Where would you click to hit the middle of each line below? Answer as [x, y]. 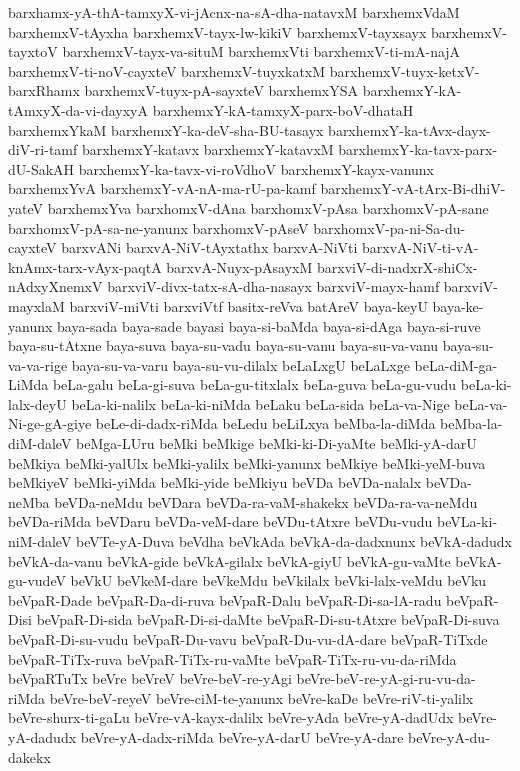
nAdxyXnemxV [55, 286]
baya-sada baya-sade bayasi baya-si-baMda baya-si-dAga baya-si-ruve [269, 325]
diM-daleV [40, 443]
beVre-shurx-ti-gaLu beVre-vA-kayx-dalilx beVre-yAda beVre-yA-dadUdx [231, 717]
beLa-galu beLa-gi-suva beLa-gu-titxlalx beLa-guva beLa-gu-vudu [254, 384]
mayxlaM [36, 305]
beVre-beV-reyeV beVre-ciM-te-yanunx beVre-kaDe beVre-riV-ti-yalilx [261, 697]
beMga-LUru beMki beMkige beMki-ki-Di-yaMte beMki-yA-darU [276, 443]
